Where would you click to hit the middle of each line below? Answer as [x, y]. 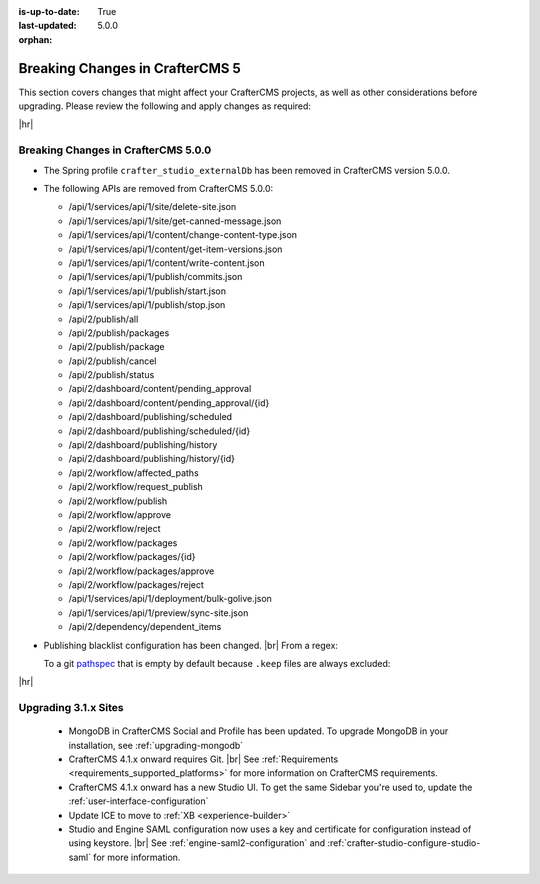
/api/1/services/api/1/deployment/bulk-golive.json [170, 599]
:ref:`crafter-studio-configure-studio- [404, 843]
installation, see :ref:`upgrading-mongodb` [156, 745]
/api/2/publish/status [111, 375]
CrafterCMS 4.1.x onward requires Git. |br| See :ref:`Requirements [203, 759]
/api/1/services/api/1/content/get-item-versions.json [175, 249]
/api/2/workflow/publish [118, 501]
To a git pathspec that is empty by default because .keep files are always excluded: [217, 663]
